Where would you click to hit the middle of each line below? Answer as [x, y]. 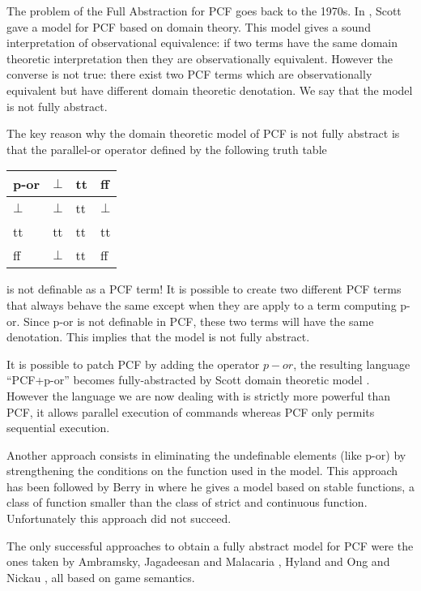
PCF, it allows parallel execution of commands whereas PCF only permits [191, 411]
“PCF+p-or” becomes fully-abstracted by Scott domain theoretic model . [188, 380]
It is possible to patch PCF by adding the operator [133, 364]
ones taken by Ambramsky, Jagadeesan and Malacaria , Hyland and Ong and [198, 561]
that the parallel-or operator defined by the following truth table [167, 149]
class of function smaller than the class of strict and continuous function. [187, 502]
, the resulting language [352, 364]
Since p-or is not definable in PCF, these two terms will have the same [199, 321]
